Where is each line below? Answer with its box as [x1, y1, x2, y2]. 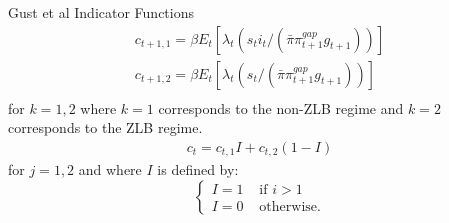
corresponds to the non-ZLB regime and [158, 97, 404, 118]
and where [78, 159, 142, 180]
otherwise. [259, 199, 321, 214]
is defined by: [157, 159, 239, 180]
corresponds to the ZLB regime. [8, 117, 203, 138]
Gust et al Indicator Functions [8, 2, 195, 22]
